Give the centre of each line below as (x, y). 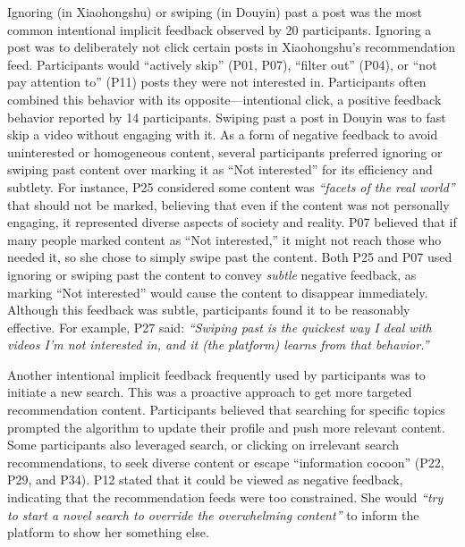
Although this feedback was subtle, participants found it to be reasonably (209, 310)
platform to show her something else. (108, 532)
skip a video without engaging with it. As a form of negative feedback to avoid (223, 135)
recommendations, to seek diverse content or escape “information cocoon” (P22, (226, 462)
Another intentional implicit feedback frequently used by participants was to (216, 374)
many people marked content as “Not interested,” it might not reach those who (224, 239)
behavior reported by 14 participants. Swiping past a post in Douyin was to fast (227, 117)
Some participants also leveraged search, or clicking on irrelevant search (203, 445)
